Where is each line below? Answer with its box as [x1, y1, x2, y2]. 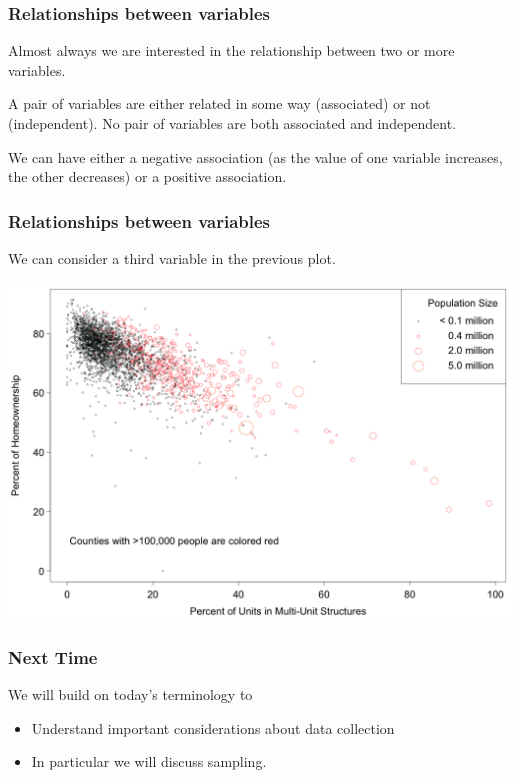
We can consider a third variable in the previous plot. [8, 248, 336, 268]
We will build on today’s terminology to [8, 684, 253, 705]
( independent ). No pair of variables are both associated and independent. [8, 113, 457, 133]
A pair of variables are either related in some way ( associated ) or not [8, 93, 431, 114]
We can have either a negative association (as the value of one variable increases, [8, 146, 503, 167]
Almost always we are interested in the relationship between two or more [8, 40, 455, 61]
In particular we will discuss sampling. [31, 751, 267, 772]
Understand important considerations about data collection [31, 717, 395, 738]
